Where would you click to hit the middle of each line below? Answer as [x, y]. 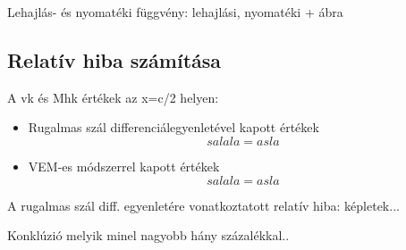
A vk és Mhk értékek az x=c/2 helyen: [113, 97]
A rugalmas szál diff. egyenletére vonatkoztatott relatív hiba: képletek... [203, 205]
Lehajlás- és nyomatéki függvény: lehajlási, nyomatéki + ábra [175, 12]
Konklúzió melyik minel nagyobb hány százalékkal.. [148, 235]
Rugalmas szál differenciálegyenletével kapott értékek [173, 127]
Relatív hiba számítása [114, 59]
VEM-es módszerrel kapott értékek [124, 166]
